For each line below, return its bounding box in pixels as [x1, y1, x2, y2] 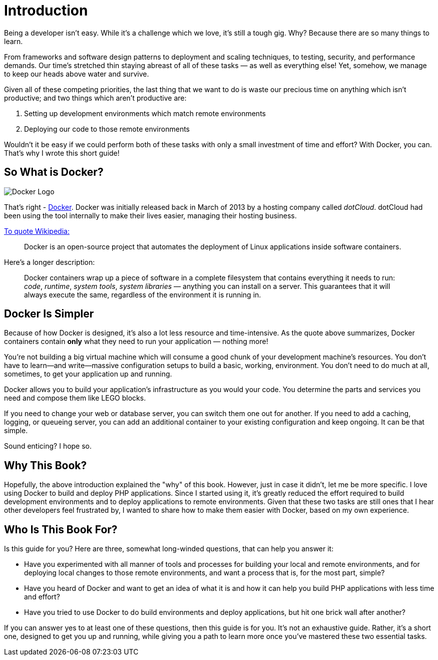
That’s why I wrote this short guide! [4, 148, 120, 157]
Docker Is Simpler [4, 307, 94, 320]
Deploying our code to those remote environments [24, 124, 190, 133]
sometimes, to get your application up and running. [4, 370, 172, 379]
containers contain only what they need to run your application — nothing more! [4, 337, 268, 346]
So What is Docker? [4, 166, 104, 179]
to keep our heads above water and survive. [4, 69, 149, 78]
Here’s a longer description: [4, 257, 95, 266]
